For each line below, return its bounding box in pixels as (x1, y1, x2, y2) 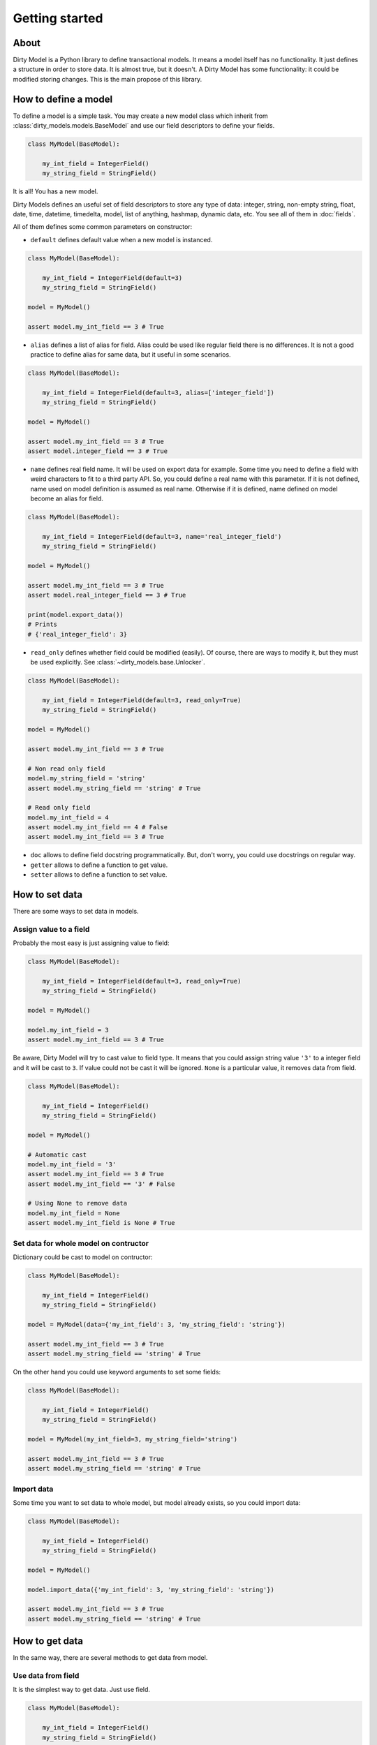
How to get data (13, 1635, 84, 1647)
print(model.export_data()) (27, 611, 124, 619)
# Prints (27, 621, 58, 628)
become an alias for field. (30, 494, 104, 503)
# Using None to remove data (27, 1199, 128, 1208)
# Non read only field (27, 764, 105, 773)
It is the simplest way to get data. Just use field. (13, 1686, 150, 1694)
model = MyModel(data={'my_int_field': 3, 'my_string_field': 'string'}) (27, 1320, 286, 1328)
